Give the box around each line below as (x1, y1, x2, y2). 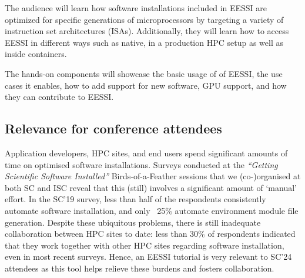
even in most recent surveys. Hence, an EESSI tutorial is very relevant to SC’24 (5, 250, 292, 263)
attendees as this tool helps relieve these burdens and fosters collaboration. (5, 262, 274, 274)
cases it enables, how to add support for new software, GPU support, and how (5, 79, 287, 91)
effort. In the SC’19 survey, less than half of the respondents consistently (5, 193, 266, 205)
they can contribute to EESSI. (5, 91, 114, 103)
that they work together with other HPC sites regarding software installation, (5, 239, 284, 251)
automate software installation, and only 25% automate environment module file (5, 204, 299, 216)
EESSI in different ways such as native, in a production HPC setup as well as (5, 36, 283, 48)
